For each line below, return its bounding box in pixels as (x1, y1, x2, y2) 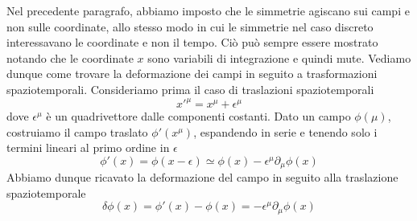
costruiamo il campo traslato (6, 123, 148, 140)
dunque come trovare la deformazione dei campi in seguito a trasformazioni (6, 65, 378, 82)
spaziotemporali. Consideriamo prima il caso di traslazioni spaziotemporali (6, 80, 374, 97)
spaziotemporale (6, 184, 86, 201)
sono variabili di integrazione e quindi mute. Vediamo (147, 49, 411, 66)
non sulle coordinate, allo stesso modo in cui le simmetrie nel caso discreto (6, 18, 374, 35)
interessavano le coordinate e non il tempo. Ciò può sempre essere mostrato (6, 34, 378, 51)
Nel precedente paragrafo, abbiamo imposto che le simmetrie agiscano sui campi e (6, 2, 410, 18)
